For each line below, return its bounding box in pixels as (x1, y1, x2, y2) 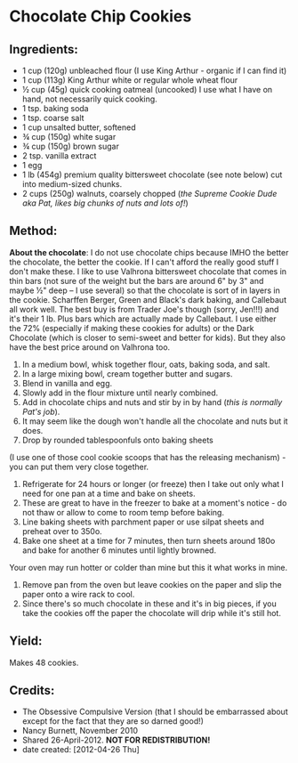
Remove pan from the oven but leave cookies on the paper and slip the (21, 579, 282, 589)
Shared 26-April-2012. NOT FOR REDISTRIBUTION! (21, 735, 211, 745)
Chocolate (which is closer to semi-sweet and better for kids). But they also (9, 332, 286, 343)
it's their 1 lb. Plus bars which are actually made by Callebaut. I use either (9, 313, 277, 324)
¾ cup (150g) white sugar (21, 132, 117, 142)
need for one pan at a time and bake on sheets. (21, 488, 196, 499)
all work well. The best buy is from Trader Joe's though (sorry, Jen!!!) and (9, 304, 279, 314)
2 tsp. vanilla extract (21, 150, 97, 161)
